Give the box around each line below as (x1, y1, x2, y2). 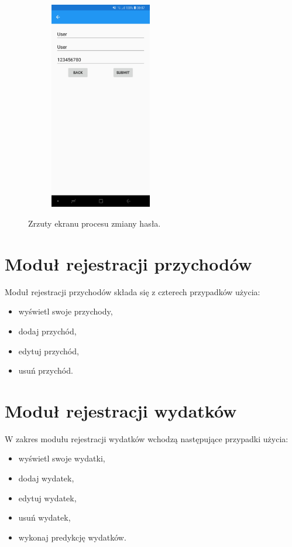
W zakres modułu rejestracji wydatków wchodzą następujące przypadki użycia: (5, 432, 288, 445)
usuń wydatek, (18, 511, 71, 524)
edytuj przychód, (18, 344, 79, 357)
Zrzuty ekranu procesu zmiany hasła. (28, 217, 161, 230)
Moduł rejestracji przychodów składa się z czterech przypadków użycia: (5, 285, 260, 298)
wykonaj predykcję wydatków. (18, 531, 126, 543)
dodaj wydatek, (18, 472, 74, 484)
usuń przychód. (18, 364, 73, 377)
